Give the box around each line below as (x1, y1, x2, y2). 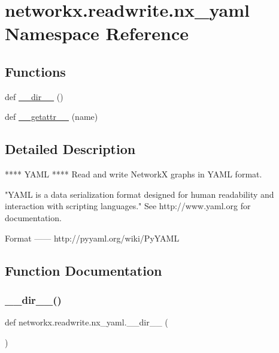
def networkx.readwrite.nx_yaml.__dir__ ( (5, 316, 168, 328)
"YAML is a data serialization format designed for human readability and (5, 188, 274, 200)
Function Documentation (5, 261, 162, 279)
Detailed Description (5, 140, 136, 158)
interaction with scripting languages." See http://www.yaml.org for (5, 200, 251, 212)
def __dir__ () (5, 90, 63, 102)
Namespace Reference (5, 21, 189, 46)
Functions (5, 62, 66, 80)
